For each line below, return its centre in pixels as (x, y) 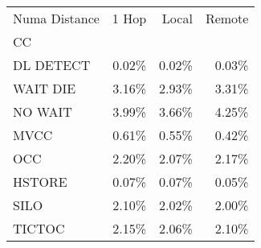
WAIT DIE (45, 88)
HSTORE (40, 182)
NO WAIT (43, 112)
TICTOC (39, 228)
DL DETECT (52, 65)
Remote (227, 18)
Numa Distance (56, 18)
